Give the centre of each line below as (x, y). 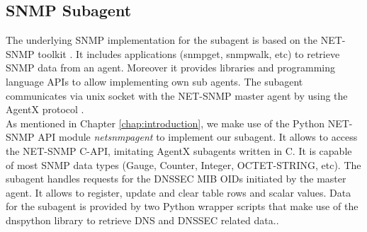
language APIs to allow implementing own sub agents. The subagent (154, 81)
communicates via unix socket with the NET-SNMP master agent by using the (177, 95)
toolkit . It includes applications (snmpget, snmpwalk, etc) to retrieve (189, 53)
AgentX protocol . (45, 109)
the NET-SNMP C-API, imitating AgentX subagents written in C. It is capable (179, 150)
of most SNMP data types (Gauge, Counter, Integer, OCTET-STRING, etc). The (183, 164)
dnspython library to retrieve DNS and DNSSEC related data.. (142, 220)
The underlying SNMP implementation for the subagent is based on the (162, 40)
